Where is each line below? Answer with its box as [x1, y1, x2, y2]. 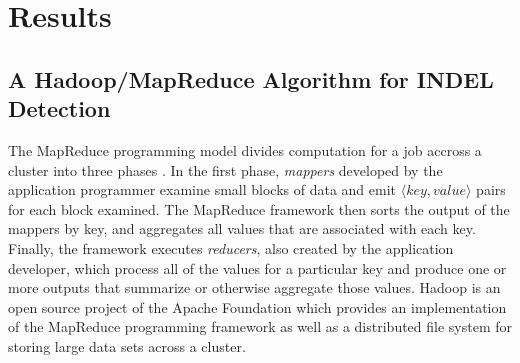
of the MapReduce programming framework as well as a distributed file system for [8, 316, 513, 337]
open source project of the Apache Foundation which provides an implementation [8, 296, 507, 317]
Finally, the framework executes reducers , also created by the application [8, 237, 454, 258]
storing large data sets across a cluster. [8, 335, 246, 356]
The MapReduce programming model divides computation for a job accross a [8, 139, 482, 160]
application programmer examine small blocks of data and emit [8, 179, 396, 200]
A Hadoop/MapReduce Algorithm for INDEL [8, 63, 494, 94]
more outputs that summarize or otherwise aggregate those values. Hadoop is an [8, 277, 501, 298]
